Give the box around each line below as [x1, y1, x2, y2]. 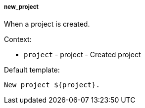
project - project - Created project [24, 50, 141, 59]
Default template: [4, 66, 60, 74]
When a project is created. [4, 20, 90, 29]
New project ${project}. [4, 81, 100, 89]
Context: [4, 35, 32, 44]
